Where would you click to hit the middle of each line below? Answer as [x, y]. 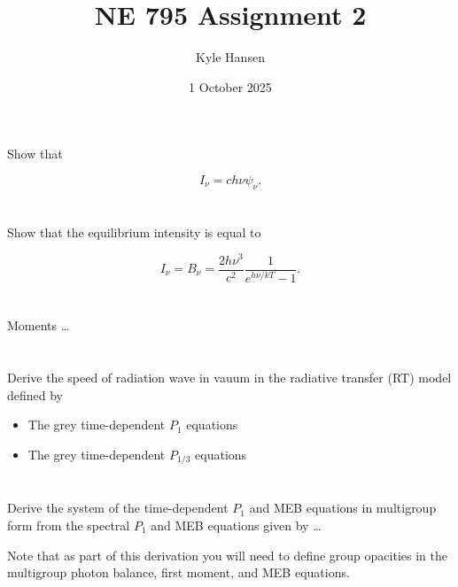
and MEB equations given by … [236, 525]
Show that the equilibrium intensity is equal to [134, 232]
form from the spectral [69, 525]
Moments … [39, 325]
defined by [35, 394]
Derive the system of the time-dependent [118, 508]
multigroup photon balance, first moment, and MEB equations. [179, 572]
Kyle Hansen [230, 57]
